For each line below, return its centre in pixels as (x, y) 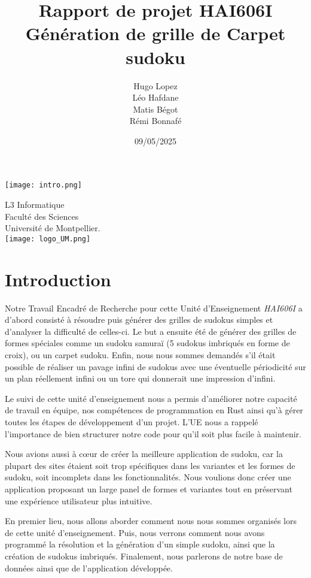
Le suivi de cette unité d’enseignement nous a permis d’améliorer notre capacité (151, 398)
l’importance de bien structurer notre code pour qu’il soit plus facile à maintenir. (153, 433)
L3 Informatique (35, 205)
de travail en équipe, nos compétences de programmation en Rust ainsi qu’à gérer (154, 410)
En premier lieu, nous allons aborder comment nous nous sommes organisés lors (151, 521)
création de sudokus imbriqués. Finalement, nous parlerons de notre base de (144, 556)
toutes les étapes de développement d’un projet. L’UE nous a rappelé (132, 422)
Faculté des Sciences (42, 216)
